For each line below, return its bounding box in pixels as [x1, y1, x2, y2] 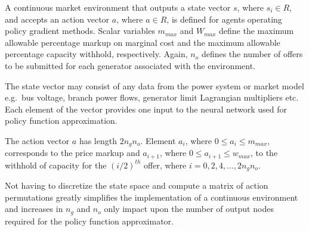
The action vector [5, 134, 70, 146]
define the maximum [219, 24, 294, 37]
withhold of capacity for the [5, 158, 107, 171]
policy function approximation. [5, 114, 118, 127]
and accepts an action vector [5, 13, 110, 25]
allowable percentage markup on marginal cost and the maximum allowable [5, 36, 280, 48]
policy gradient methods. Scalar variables [5, 24, 155, 37]
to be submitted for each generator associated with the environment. [5, 59, 255, 71]
